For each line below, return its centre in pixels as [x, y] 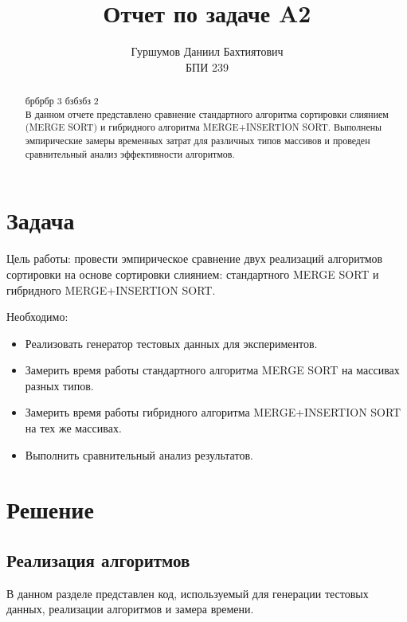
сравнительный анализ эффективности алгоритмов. [130, 153]
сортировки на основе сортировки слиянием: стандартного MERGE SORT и [193, 274]
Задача [41, 220]
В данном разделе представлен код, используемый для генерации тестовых [188, 593]
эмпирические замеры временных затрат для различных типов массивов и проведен [198, 141]
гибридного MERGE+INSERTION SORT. [111, 289]
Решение [50, 509]
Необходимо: [37, 317]
